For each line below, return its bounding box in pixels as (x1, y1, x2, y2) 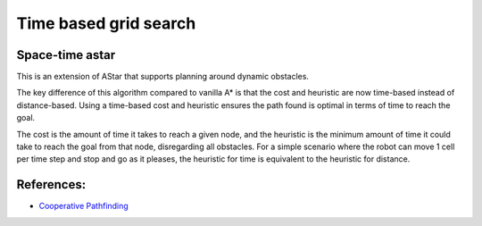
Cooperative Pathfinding (38, 201, 129, 212)
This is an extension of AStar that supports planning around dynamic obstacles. (16, 71, 310, 82)
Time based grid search (16, 13, 196, 33)
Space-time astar (16, 47, 116, 63)
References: (16, 177, 87, 192)
